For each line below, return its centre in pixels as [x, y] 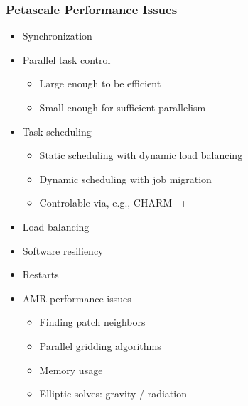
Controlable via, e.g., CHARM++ [113, 203]
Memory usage [71, 369]
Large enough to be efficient [100, 83]
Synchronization [57, 36]
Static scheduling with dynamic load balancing [141, 155]
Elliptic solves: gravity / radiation [113, 394]
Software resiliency [63, 250]
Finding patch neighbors [92, 322]
